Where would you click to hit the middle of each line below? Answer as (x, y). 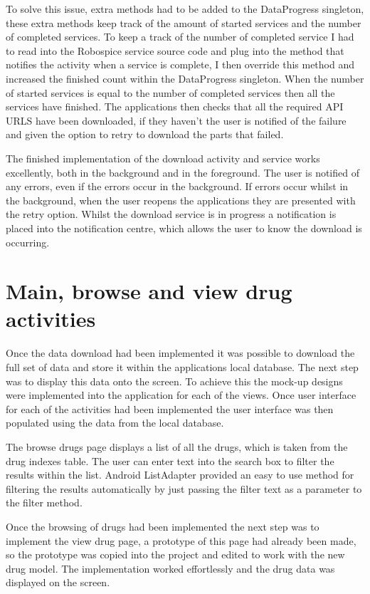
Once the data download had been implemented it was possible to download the (180, 353)
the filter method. (44, 502)
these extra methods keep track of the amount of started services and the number (184, 22)
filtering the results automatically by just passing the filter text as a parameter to (184, 488)
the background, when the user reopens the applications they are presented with (181, 200)
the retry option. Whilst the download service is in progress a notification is (171, 214)
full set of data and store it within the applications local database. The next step (182, 367)
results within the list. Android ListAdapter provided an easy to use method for (180, 475)
